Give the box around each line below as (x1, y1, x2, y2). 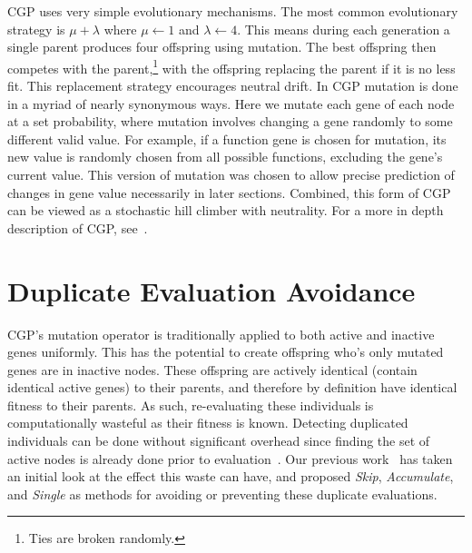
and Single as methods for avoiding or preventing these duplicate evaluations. (7, 484, 438, 503)
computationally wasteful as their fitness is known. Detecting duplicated (7, 413, 408, 432)
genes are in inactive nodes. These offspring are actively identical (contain (7, 360, 418, 379)
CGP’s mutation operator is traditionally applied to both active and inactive (7, 324, 435, 343)
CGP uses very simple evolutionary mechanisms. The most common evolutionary (7, 2, 458, 20)
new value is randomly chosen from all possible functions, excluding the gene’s (7, 147, 443, 166)
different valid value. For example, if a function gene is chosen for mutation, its (7, 129, 447, 148)
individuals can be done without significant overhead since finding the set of (7, 431, 430, 450)
